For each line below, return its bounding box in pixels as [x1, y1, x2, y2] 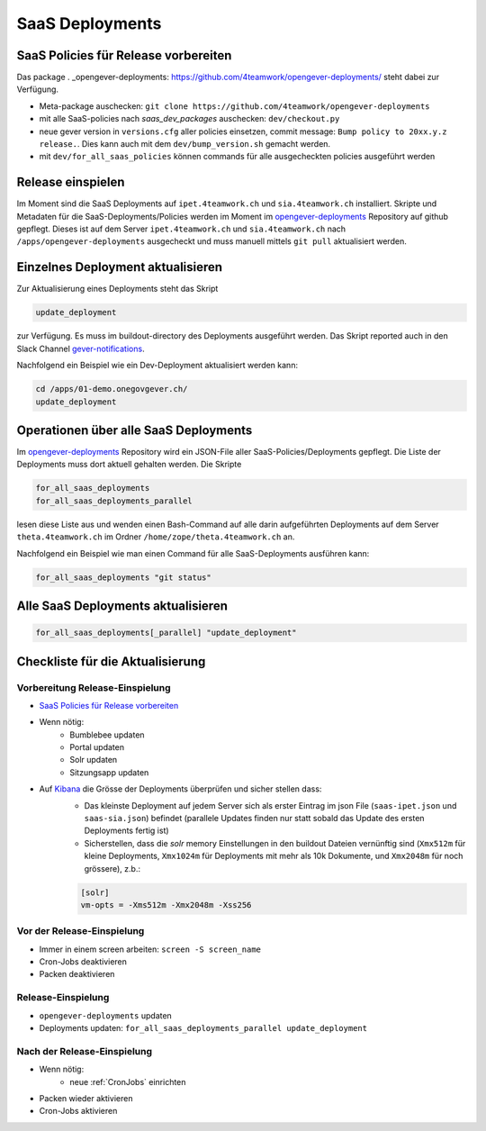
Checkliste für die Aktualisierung [16, 654, 206, 669]
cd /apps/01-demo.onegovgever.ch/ [35, 384, 188, 394]
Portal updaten [69, 742, 125, 753]
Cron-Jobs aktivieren [39, 1106, 118, 1117]
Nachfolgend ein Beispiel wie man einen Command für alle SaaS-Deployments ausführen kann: [16, 547, 370, 558]
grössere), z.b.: [84, 863, 141, 873]
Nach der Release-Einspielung [16, 1045, 153, 1057]
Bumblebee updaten [69, 729, 145, 740]
